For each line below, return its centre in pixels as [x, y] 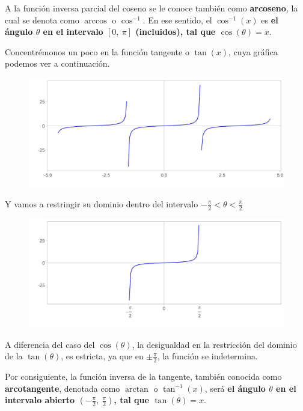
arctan [136, 389]
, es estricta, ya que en [102, 356]
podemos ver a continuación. [57, 63]
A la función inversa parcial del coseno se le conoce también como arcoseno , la [151, 8]
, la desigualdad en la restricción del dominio [214, 344]
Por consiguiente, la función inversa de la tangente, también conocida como [143, 376]
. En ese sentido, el [177, 20]
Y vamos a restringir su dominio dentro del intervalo [102, 203]
